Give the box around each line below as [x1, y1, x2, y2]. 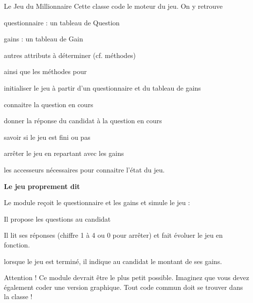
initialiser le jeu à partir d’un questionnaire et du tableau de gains [4, 82, 201, 93]
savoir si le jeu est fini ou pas [4, 132, 90, 142]
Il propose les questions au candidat [4, 213, 111, 224]
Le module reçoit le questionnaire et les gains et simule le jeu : [4, 197, 190, 208]
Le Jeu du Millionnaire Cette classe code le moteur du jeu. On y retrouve [4, 1, 223, 11]
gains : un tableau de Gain [4, 34, 83, 44]
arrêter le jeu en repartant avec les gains [4, 148, 124, 158]
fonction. [4, 239, 30, 249]
